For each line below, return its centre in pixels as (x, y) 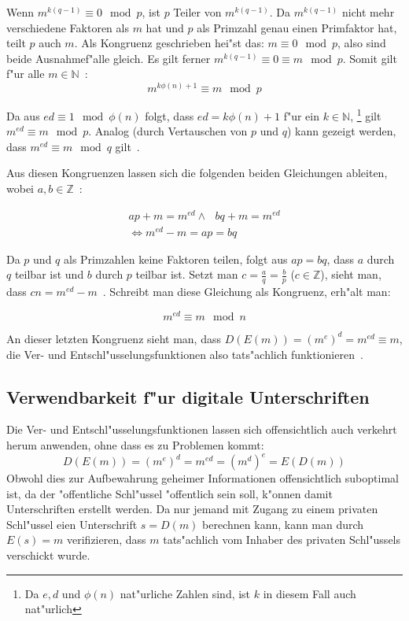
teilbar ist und (49, 274)
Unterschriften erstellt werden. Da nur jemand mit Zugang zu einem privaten (192, 509)
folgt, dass (169, 115)
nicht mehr (368, 12)
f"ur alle (26, 74)
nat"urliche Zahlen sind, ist (185, 593)
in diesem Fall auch (310, 593)
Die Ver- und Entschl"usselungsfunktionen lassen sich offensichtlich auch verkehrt (202, 429)
